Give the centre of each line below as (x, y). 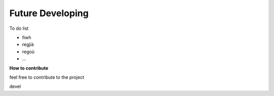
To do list (19, 28)
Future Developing (49, 13)
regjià (28, 44)
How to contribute (29, 68)
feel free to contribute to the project (47, 77)
